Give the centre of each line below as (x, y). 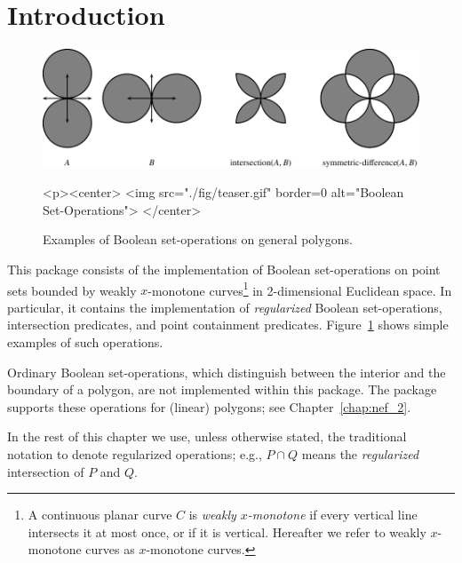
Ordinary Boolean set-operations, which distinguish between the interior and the (227, 372)
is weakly (212, 515)
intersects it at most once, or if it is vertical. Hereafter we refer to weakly (227, 531)
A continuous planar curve (100, 515)
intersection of (46, 471)
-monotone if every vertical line (332, 515)
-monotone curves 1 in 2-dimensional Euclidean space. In (300, 289)
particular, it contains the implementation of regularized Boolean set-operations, (225, 307)
